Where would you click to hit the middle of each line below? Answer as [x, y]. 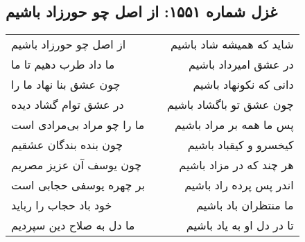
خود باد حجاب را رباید [62, 205]
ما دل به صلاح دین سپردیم [73, 225]
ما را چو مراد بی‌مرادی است [78, 125]
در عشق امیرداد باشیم [241, 64]
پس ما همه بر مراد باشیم [234, 125]
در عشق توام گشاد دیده [68, 105]
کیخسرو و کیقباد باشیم [241, 145]
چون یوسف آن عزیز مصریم [77, 165]
